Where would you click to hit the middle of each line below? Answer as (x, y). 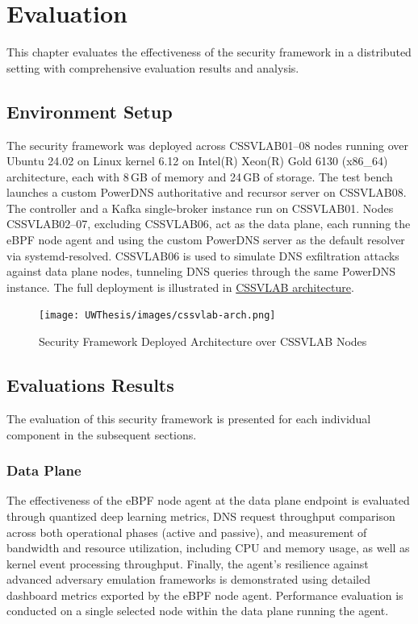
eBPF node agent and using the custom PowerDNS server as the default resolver (206, 240)
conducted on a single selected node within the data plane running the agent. (198, 611)
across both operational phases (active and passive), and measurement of (187, 532)
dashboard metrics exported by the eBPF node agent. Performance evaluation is (205, 595)
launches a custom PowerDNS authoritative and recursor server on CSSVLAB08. (207, 192)
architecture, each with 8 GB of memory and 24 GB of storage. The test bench (200, 176)
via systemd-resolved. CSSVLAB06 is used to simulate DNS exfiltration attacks (203, 255)
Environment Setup (90, 111)
